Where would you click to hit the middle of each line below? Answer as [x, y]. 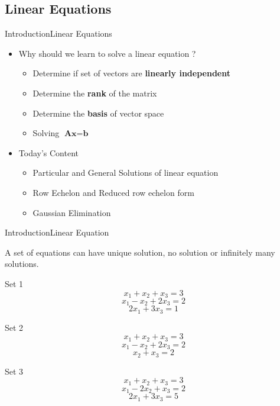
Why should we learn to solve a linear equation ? [107, 53]
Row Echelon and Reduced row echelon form [113, 192]
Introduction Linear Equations [58, 33]
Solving [46, 133]
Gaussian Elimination [72, 212]
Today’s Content [48, 152]
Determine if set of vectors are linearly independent [131, 73]
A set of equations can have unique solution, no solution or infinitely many [140, 252]
